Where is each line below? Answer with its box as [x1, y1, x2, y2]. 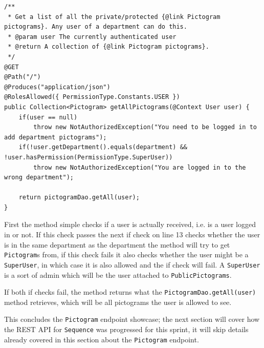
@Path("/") [4, 73, 41, 81]
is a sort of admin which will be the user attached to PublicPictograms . [4, 269, 232, 280]
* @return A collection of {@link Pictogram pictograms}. [8, 43, 209, 51]
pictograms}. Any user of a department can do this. [4, 23, 187, 31]
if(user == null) [18, 113, 78, 121]
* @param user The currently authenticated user [8, 33, 177, 40]
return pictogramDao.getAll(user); [18, 194, 140, 201]
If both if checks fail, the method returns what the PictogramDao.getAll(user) [4, 286, 256, 297]
